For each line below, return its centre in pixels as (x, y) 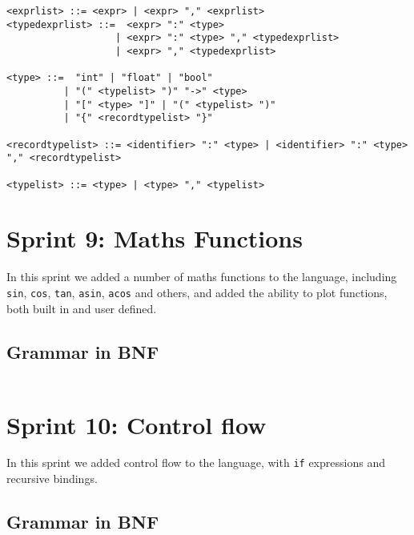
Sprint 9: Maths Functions (155, 238)
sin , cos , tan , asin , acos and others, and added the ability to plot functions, (197, 292)
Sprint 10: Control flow (137, 424)
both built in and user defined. (82, 308)
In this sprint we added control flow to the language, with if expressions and (196, 463)
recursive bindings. (52, 479)
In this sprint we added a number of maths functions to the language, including (202, 277)
